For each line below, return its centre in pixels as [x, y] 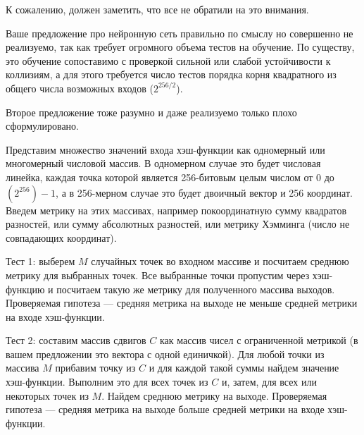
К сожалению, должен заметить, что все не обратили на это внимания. [157, 9]
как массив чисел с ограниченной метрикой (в [259, 340]
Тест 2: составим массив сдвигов [76, 340]
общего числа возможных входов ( [80, 88]
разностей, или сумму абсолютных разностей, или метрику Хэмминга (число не [178, 224]
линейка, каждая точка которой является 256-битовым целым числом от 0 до [170, 177]
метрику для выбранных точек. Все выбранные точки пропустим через [158, 275]
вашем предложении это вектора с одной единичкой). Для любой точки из [165, 354]
